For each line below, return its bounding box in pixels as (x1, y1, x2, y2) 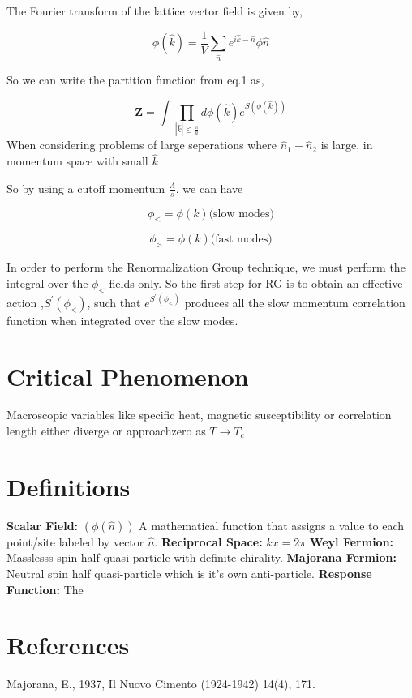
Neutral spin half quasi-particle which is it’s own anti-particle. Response (6, 564, 372, 581)
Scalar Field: (6, 516, 79, 533)
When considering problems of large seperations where (6, 136, 277, 153)
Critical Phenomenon (6, 359, 249, 392)
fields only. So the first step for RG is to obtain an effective (109, 274, 403, 291)
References (6, 628, 130, 662)
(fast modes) (210, 233, 273, 246)
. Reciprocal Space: (154, 533, 263, 550)
